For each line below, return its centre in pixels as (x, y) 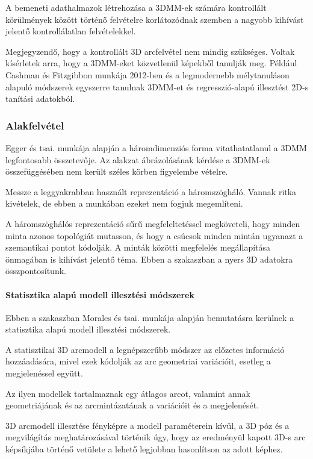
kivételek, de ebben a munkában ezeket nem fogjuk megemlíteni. (124, 203)
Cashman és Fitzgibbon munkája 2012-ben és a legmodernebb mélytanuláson (147, 74)
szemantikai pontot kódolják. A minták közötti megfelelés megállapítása (138, 247)
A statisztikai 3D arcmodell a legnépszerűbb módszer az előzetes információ (145, 349)
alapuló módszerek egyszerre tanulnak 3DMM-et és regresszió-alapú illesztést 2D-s (157, 86)
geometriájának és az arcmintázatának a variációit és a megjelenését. (132, 405)
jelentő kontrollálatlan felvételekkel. (71, 31)
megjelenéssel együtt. (44, 373)
